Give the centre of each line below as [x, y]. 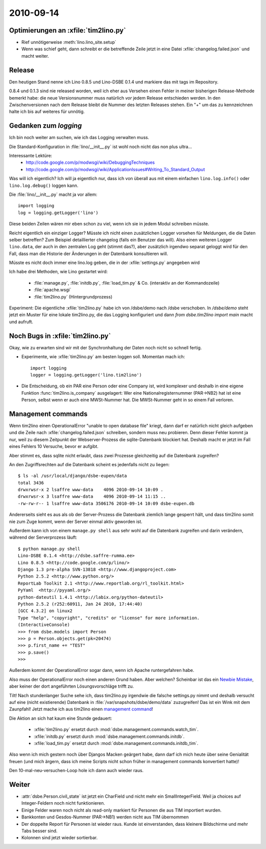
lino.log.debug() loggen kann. [44, 185]
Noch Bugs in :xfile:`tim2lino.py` [60, 336]
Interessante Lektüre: [31, 156]
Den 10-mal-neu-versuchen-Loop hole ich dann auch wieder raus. [76, 771]
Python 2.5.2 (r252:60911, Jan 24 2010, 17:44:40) [80, 604]
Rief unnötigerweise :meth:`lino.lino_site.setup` [69, 42]
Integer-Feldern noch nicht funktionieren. [63, 803]
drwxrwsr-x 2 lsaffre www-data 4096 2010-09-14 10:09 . [91, 490]
